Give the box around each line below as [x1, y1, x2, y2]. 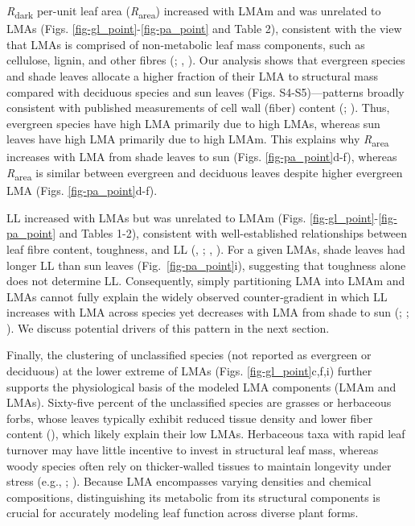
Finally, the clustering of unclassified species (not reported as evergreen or [6, 346, 372, 363]
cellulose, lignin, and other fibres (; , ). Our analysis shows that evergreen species [6, 52, 405, 68]
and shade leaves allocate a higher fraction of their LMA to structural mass [6, 67, 378, 84]
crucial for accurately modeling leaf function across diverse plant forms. [6, 504, 359, 521]
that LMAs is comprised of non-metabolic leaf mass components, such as [6, 35, 365, 52]
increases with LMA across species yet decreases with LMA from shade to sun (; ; [6, 304, 409, 321]
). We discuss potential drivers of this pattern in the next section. [6, 319, 330, 336]
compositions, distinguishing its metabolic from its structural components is [6, 488, 380, 505]
